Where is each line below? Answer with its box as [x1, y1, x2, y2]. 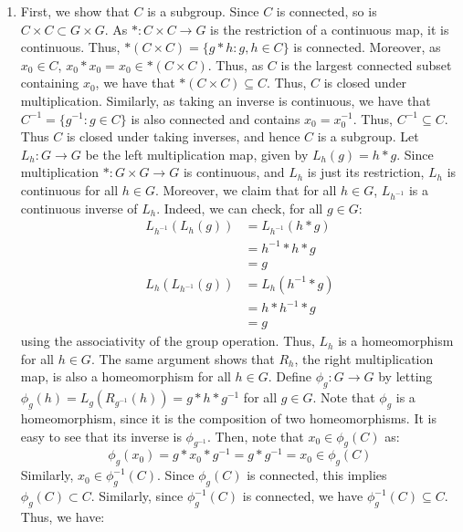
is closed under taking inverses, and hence [66, 127, 300, 146]
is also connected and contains [131, 109, 300, 128]
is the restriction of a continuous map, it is [210, 19, 449, 38]
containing [20, 73, 79, 92]
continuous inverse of [20, 198, 138, 217]
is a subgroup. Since [147, 2, 259, 20]
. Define [268, 367, 312, 386]
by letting [378, 367, 433, 386]
